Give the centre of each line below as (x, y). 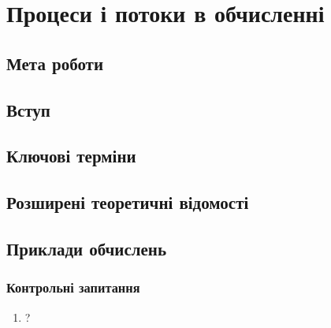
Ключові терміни (71, 156)
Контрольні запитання (73, 287)
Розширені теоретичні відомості (128, 202)
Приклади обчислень (87, 248)
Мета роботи (55, 63)
